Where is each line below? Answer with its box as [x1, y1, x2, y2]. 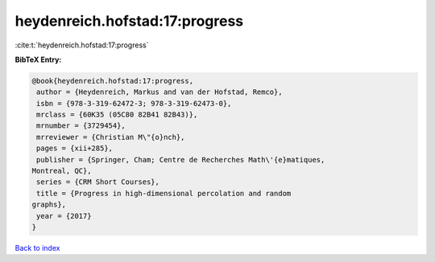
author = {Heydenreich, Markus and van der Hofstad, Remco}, [36, 88, 283, 96]
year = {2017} [36, 211, 92, 220]
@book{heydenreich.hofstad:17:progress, [31, 76, 193, 85]
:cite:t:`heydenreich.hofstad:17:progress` [14, 40, 149, 50]
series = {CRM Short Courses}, [36, 178, 160, 186]
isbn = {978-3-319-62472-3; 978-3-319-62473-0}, [36, 99, 232, 108]
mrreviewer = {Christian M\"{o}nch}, [36, 133, 185, 141]
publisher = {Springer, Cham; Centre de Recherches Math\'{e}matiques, [36, 155, 325, 164]
